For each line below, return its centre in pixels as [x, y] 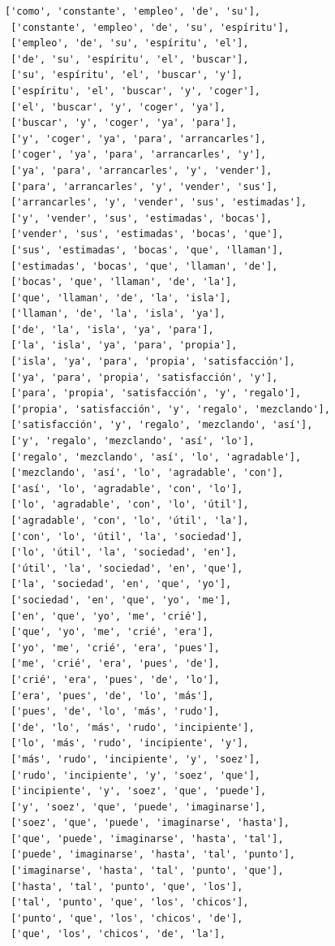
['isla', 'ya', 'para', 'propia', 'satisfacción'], [153, 362]
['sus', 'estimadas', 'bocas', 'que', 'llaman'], [147, 250]
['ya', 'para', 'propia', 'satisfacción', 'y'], [144, 377]
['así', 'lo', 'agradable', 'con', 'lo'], [127, 488]
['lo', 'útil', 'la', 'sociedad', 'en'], [124, 553]
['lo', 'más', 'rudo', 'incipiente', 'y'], [130, 743]
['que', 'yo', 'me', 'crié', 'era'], [112, 632]
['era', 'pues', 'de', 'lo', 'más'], [112, 695]
